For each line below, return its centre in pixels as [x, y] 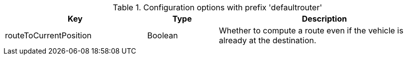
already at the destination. [267, 40]
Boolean [162, 35]
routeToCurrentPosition [49, 35]
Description [324, 19]
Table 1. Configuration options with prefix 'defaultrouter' [217, 7]
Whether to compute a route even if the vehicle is [311, 30]
